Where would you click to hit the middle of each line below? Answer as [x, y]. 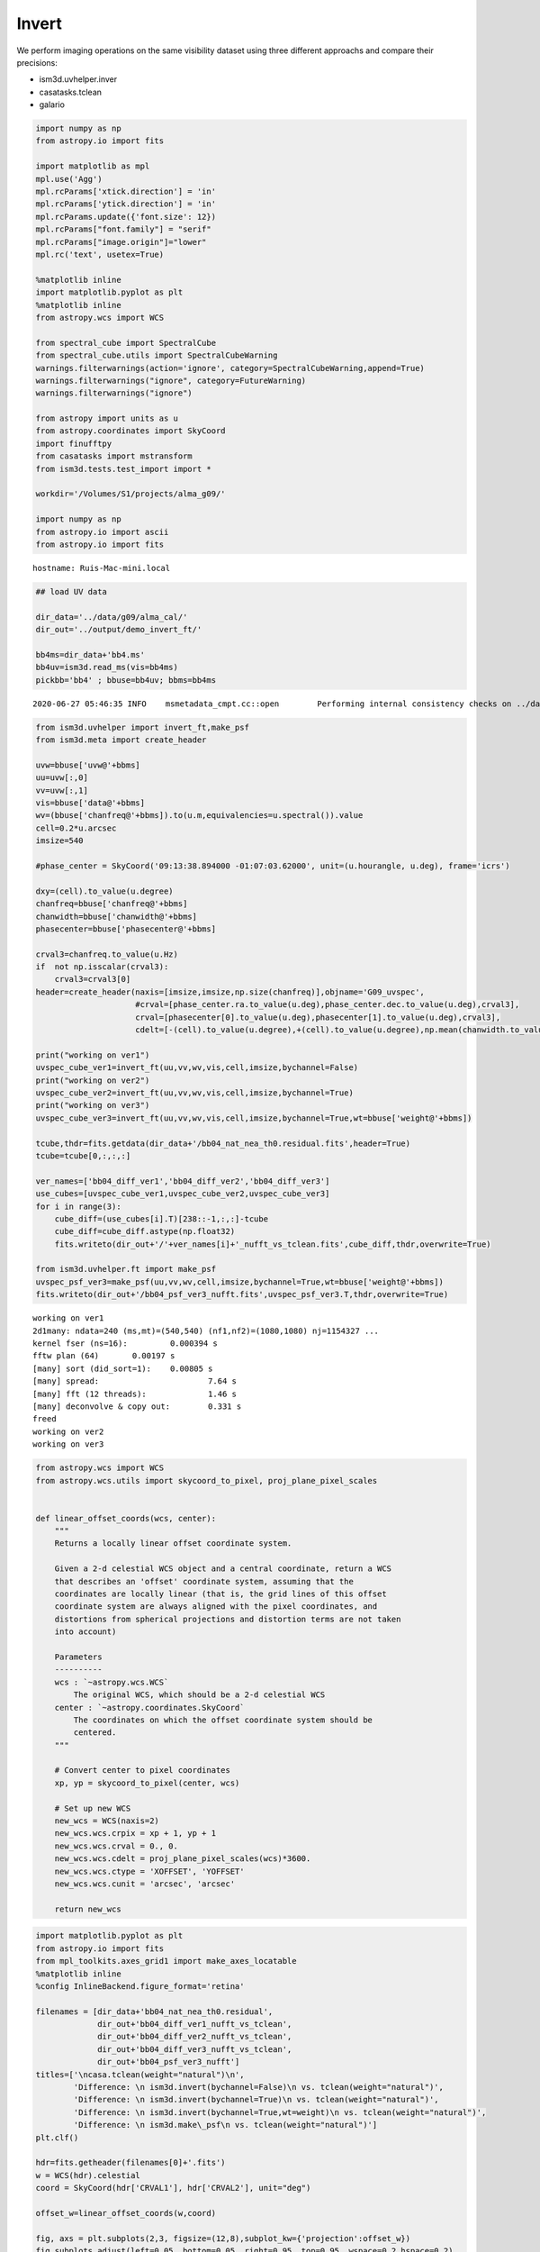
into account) [85, 1632]
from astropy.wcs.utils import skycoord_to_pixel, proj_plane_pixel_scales [207, 1480]
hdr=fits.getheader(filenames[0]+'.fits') [130, 2163]
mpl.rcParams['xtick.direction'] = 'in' [126, 192]
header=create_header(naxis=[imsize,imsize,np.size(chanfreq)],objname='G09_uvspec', [230, 992]
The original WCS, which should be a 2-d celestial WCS [199, 1695]
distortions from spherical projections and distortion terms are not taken [228, 1619]
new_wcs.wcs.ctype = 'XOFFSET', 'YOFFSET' [149, 1871]
